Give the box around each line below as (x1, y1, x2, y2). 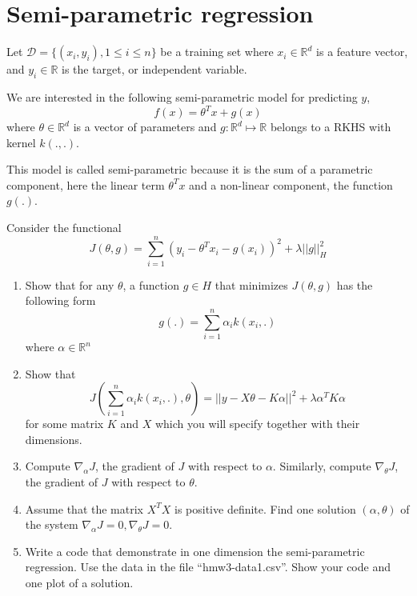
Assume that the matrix (25, 500, 143, 517)
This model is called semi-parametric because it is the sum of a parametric (6, 161, 373, 178)
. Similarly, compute (272, 458, 371, 474)
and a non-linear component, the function (189, 176, 393, 193)
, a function (122, 276, 179, 293)
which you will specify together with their (154, 415, 360, 432)
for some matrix (25, 415, 104, 432)
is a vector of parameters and (73, 118, 217, 135)
